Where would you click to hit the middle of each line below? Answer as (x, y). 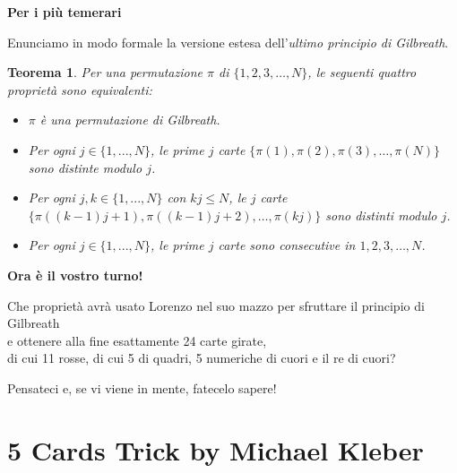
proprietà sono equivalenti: (80, 89)
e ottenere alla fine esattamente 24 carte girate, (137, 340)
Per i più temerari (65, 12)
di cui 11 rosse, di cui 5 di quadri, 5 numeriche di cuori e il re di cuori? (202, 358)
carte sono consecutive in (287, 245)
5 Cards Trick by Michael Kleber (216, 449)
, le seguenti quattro (362, 72)
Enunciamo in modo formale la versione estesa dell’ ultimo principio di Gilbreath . (228, 42)
